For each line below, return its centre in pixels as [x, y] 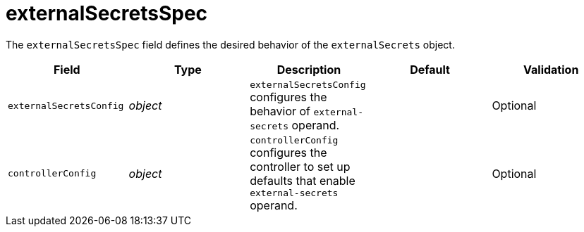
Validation [551, 69]
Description [309, 69]
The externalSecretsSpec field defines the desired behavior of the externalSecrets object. [230, 44]
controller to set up [300, 166]
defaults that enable [303, 180]
